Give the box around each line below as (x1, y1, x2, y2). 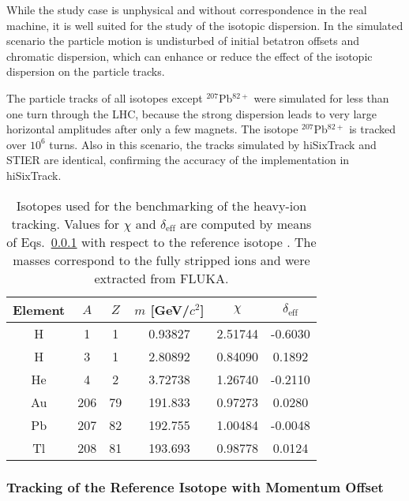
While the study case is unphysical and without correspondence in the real (6, 2, 367, 17)
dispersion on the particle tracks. (6, 63, 165, 80)
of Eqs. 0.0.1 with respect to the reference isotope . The (6, 232, 317, 251)
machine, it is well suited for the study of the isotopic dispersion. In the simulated (6, 17, 403, 33)
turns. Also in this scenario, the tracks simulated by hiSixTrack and (49, 136, 377, 152)
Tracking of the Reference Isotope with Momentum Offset (6, 477, 384, 497)
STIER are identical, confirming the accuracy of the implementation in (6, 151, 350, 168)
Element (13, 300, 66, 319)
